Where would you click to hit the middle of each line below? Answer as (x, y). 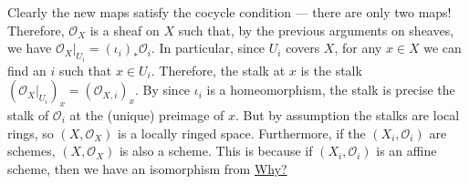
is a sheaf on (125, 30)
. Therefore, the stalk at (218, 70)
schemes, (31, 151)
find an (27, 70)
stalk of (28, 115)
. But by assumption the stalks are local (348, 115)
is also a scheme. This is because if (216, 151)
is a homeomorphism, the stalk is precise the (331, 90)
